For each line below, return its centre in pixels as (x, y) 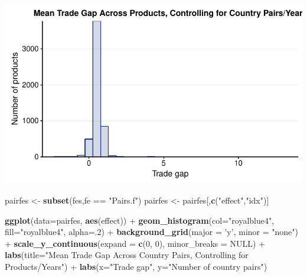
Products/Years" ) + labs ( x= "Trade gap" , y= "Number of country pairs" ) (136, 266)
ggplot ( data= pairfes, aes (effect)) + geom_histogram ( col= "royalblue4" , (140, 220)
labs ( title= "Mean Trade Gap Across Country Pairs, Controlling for (127, 255)
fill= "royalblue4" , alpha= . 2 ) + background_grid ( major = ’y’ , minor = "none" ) (151, 232)
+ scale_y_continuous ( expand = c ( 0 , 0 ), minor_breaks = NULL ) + (135, 243)
